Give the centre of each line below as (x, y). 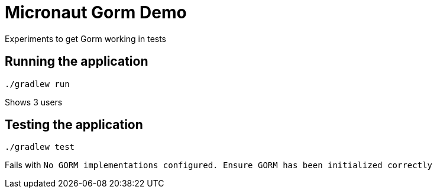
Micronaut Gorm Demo (96, 12)
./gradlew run (37, 84)
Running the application (77, 62)
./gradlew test (40, 147)
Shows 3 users (34, 102)
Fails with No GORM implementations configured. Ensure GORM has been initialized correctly (218, 165)
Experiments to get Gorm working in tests (86, 38)
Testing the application (74, 125)
